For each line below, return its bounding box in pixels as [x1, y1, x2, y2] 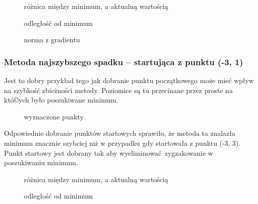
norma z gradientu [24, 34, 80, 45]
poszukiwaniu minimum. [4, 157, 78, 168]
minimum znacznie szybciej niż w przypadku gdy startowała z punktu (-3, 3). [4, 137, 241, 148]
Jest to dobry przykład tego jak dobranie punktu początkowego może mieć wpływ [4, 75, 254, 85]
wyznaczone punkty [24, 111, 84, 121]
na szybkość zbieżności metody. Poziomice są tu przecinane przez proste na [4, 85, 233, 95]
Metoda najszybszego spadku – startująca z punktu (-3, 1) [4, 55, 244, 68]
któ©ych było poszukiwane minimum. [4, 95, 119, 105]
